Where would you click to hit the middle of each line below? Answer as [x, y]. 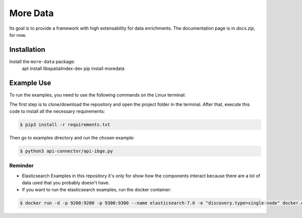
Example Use [30, 83]
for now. [18, 35]
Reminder [21, 166]
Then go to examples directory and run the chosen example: [72, 137]
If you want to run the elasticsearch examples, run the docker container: [97, 190]
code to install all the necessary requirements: [57, 111]
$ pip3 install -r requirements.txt [65, 124]
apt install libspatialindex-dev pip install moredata [73, 68]
